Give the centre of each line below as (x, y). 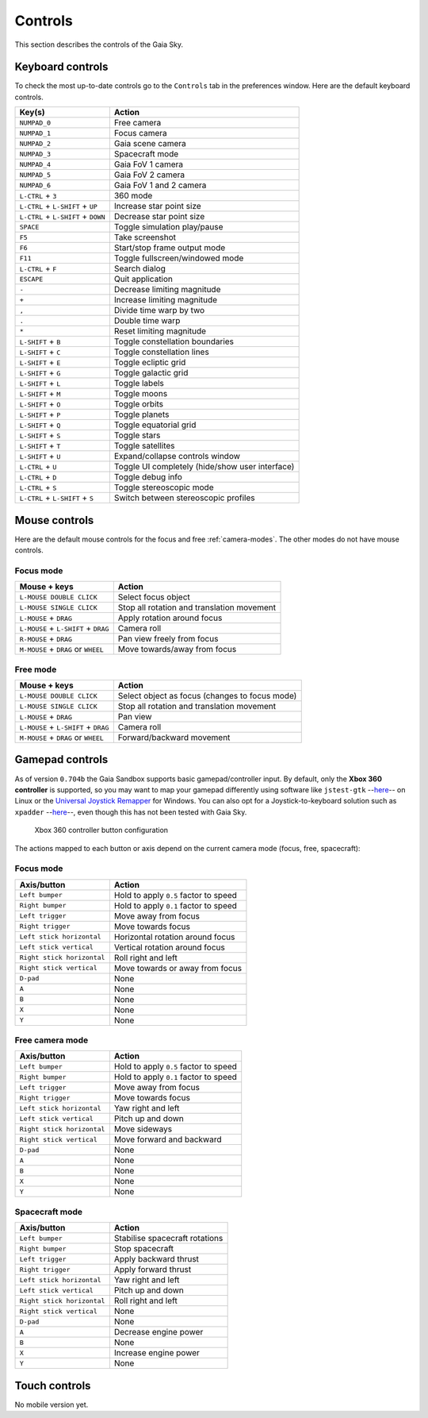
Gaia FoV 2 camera (149, 175)
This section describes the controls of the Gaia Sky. (99, 44)
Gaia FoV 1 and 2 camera (160, 185)
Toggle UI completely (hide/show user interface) (204, 467)
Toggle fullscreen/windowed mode (179, 258)
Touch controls (53, 1385)
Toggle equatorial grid (155, 425)
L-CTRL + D (38, 477)
